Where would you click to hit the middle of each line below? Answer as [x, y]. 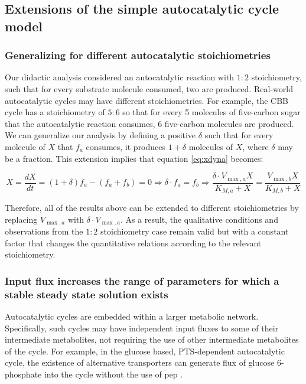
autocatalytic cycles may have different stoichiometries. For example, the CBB [147, 100]
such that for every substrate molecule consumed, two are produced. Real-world [149, 88]
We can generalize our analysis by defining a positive [100, 135]
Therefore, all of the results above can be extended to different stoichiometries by [152, 208]
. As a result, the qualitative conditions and [199, 219]
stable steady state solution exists [87, 294]
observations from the [44, 231]
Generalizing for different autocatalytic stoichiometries [138, 55]
